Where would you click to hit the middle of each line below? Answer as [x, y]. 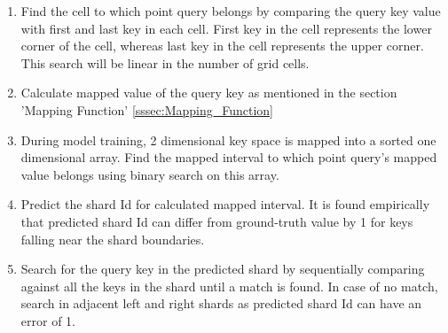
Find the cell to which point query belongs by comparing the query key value [231, 11]
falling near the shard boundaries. [113, 239]
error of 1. [48, 320]
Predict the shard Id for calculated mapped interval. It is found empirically [225, 204]
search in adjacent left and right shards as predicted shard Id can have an [221, 303]
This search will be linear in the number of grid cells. [165, 62]
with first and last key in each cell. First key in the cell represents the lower [226, 28]
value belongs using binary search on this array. [150, 174]
